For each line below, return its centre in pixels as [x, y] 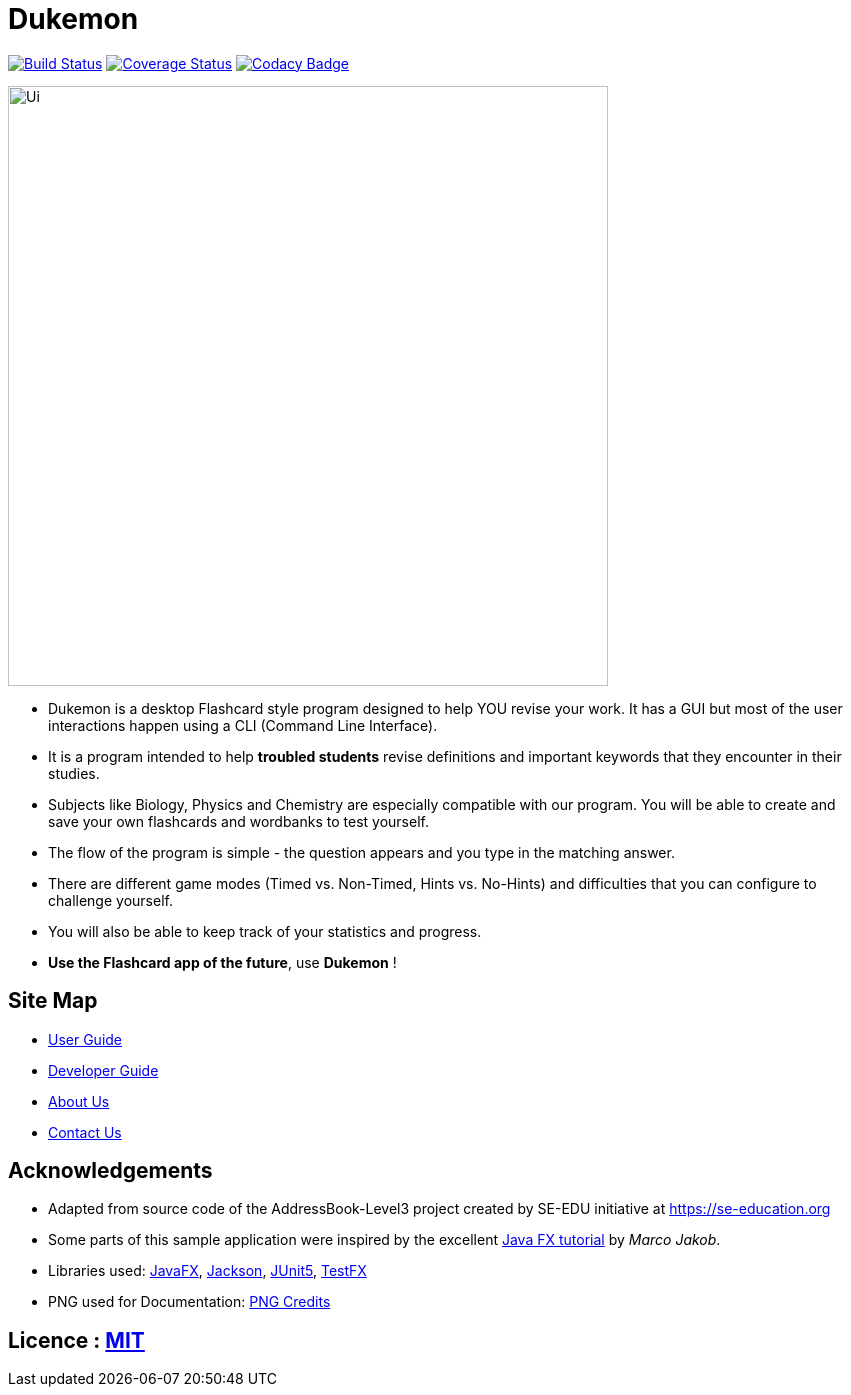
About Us [79, 1101]
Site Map [53, 1001]
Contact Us [85, 1132]
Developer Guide [103, 1070]
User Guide [85, 1039]
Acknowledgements [110, 1171]
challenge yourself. [110, 900]
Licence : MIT [76, 1340]
